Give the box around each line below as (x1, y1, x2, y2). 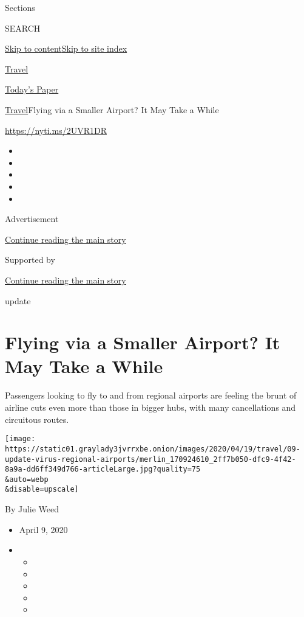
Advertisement (5, 212, 59, 225)
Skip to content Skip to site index (5, 42, 127, 55)
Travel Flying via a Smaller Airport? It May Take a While (5, 103, 219, 116)
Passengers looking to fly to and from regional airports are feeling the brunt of (5, 389, 297, 402)
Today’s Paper (5, 83, 59, 96)
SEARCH (5, 21, 41, 34)
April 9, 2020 (19, 523, 68, 535)
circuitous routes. (5, 413, 69, 425)
